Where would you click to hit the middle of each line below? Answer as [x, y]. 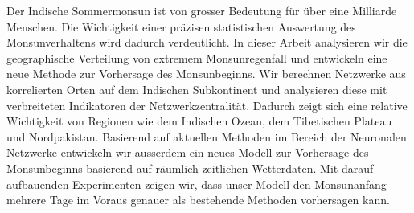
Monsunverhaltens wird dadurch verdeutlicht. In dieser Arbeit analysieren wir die [207, 42]
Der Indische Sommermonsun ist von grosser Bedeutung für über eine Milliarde [202, 10]
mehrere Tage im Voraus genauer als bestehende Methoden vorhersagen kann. [198, 200]
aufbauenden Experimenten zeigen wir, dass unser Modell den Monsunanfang [197, 184]
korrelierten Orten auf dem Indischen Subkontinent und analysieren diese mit [197, 89]
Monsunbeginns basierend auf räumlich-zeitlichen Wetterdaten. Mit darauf [190, 168]
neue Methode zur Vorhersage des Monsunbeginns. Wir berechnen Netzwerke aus [206, 74]
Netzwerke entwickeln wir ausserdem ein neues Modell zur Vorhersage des [188, 152]
